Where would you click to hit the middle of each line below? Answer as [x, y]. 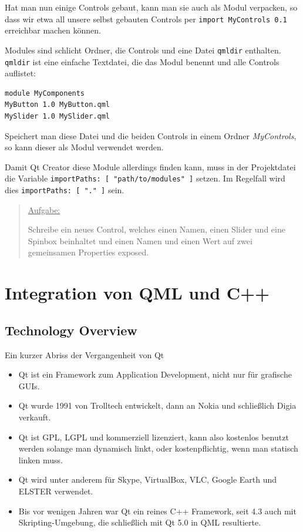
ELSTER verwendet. [56, 491]
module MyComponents [45, 93]
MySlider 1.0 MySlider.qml [57, 116]
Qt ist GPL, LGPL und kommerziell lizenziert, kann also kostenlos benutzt [154, 437]
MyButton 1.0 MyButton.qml [57, 105]
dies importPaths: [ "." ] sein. [65, 189]
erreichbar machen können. [53, 30]
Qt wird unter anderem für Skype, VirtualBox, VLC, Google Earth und [148, 479]
